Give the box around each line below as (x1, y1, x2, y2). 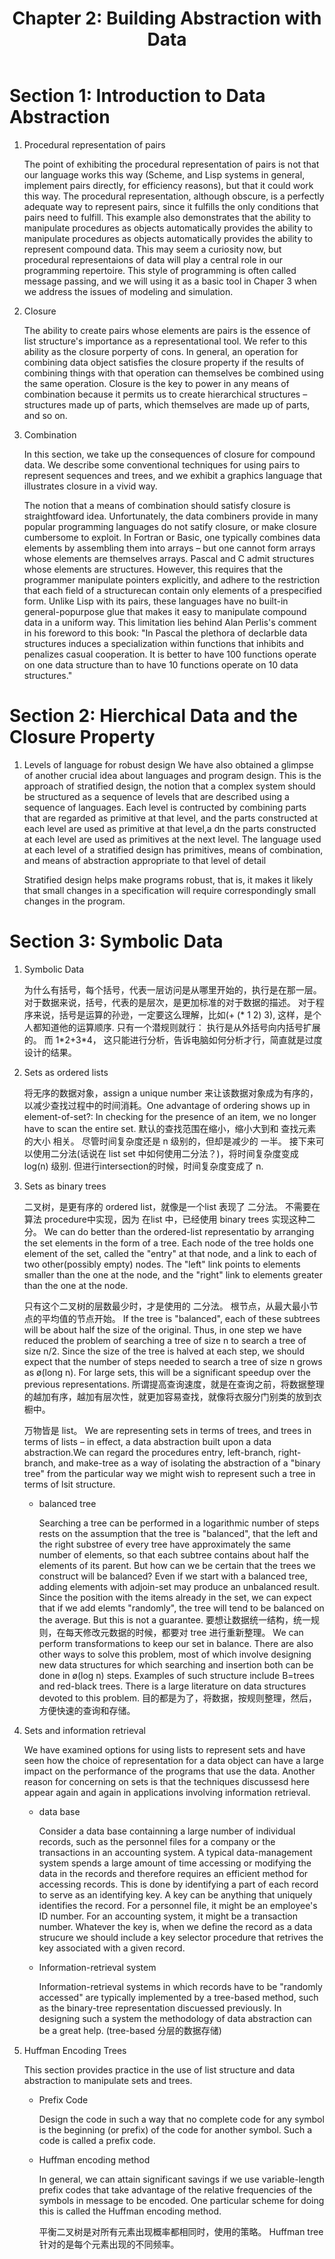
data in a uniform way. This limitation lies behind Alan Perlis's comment (23, 616, 317, 628)
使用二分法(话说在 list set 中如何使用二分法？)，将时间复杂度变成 (32, 1147, 299, 1159)
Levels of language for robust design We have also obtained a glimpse (23, 758, 314, 771)
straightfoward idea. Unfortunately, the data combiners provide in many (23, 510, 319, 522)
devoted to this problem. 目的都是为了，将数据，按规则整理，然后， (38, 1692, 317, 1704)
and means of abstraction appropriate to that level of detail (23, 854, 267, 866)
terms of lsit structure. (23, 1478, 116, 1490)
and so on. (23, 409, 68, 421)
